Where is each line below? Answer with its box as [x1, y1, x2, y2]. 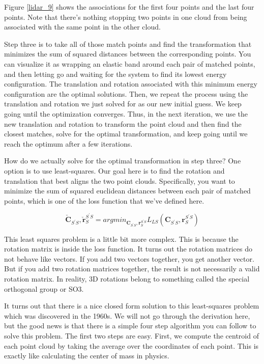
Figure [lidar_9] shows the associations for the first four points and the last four [4, 2, 254, 12]
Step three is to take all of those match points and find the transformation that [4, 38, 252, 49]
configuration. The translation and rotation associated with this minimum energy [4, 78, 257, 89]
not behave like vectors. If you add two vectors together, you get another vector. [4, 253, 254, 264]
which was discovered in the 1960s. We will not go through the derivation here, [4, 310, 250, 321]
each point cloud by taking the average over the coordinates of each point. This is [4, 340, 259, 351]
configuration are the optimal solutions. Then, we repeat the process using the [4, 88, 248, 99]
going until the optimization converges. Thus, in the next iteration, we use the [4, 108, 248, 119]
